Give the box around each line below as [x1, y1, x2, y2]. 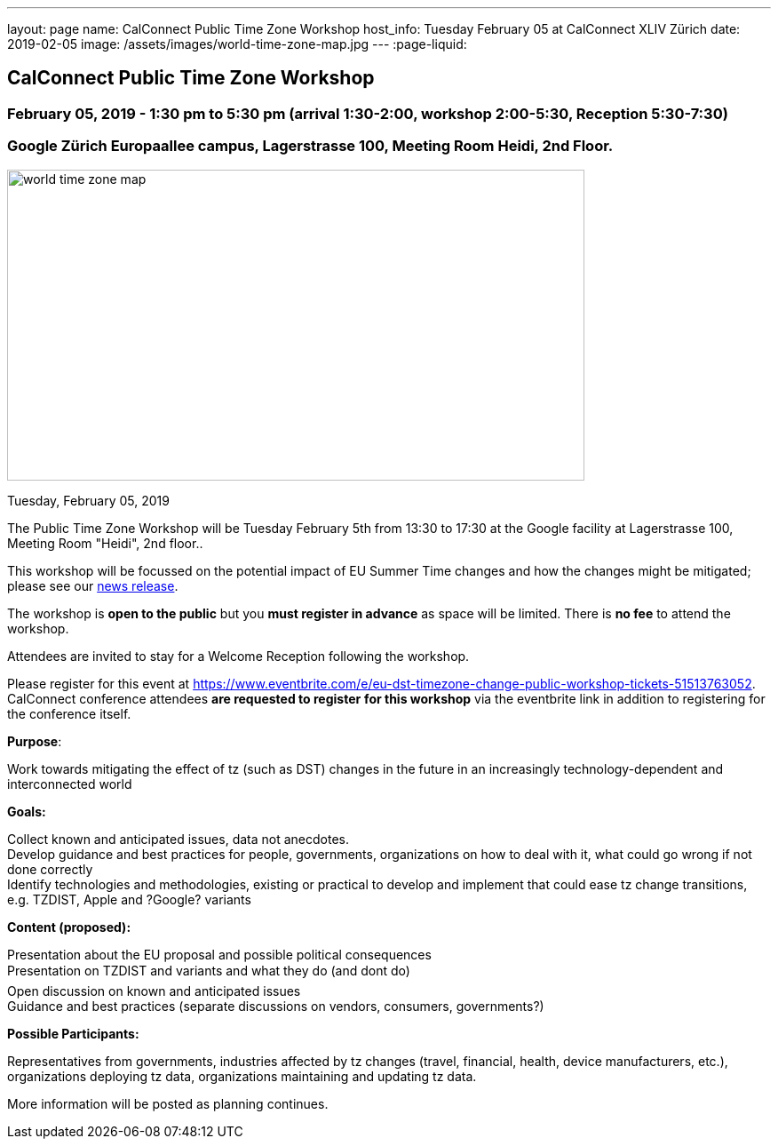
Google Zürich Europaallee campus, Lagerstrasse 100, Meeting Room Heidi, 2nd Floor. [7, 137, 614, 155]
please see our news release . [7, 577, 179, 593]
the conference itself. [7, 705, 131, 721]
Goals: [7, 803, 46, 819]
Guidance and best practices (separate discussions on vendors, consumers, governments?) [7, 998, 544, 1014]
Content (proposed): [7, 919, 131, 935]
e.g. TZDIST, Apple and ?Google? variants [7, 891, 251, 907]
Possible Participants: [7, 1025, 139, 1041]
